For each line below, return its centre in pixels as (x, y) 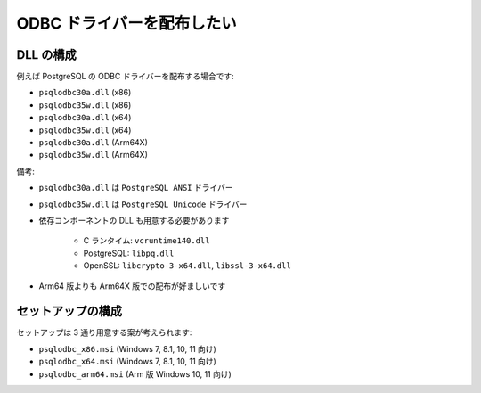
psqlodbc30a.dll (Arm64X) (94, 143)
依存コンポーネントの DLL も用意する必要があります (134, 220)
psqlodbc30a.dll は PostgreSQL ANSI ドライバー (136, 188)
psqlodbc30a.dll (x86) (85, 93)
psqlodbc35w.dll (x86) (85, 105)
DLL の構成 (46, 55)
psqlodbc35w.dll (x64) (85, 130)
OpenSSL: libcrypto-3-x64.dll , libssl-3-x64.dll (187, 266)
